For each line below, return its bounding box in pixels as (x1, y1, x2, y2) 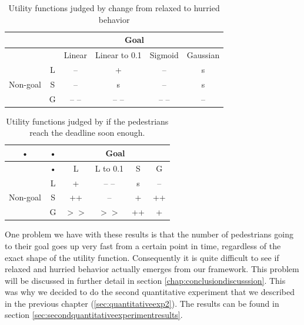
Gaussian (186, 49, 220, 61)
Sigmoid (149, 49, 179, 61)
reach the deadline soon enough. (29, 126, 145, 139)
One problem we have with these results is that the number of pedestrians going (5, 228, 293, 240)
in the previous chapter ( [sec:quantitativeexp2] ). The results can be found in (5, 297, 279, 309)
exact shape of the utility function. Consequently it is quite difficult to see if (5, 251, 279, 263)
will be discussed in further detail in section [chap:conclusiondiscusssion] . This (5, 274, 286, 286)
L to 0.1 (95, 162, 124, 174)
